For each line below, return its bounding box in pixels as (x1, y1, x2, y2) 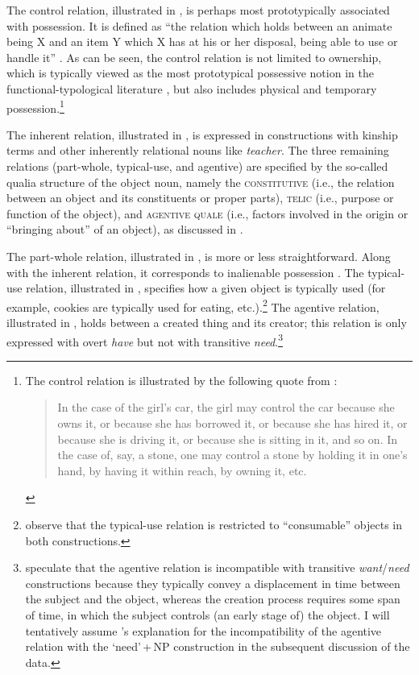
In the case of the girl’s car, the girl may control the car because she (57, 399, 395, 416)
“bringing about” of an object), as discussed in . (6, 221, 243, 238)
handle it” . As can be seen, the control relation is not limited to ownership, (6, 48, 382, 65)
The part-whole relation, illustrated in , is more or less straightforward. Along (6, 247, 391, 264)
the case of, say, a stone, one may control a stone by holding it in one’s (57, 446, 408, 463)
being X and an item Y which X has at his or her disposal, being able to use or (6, 33, 398, 50)
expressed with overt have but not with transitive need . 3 (6, 330, 284, 350)
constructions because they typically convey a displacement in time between (25, 574, 400, 591)
